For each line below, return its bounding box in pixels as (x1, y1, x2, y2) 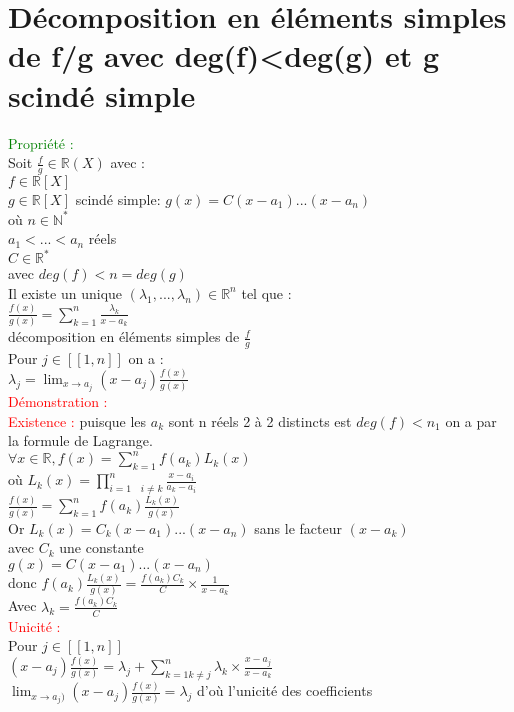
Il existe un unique (8, 282, 123, 303)
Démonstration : (8, 391, 108, 412)
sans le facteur (254, 517, 342, 538)
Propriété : (8, 132, 74, 153)
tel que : (241, 282, 292, 303)
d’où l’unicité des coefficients (197, 680, 373, 701)
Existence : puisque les (8, 410, 147, 431)
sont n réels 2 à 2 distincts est (168, 410, 352, 431)
